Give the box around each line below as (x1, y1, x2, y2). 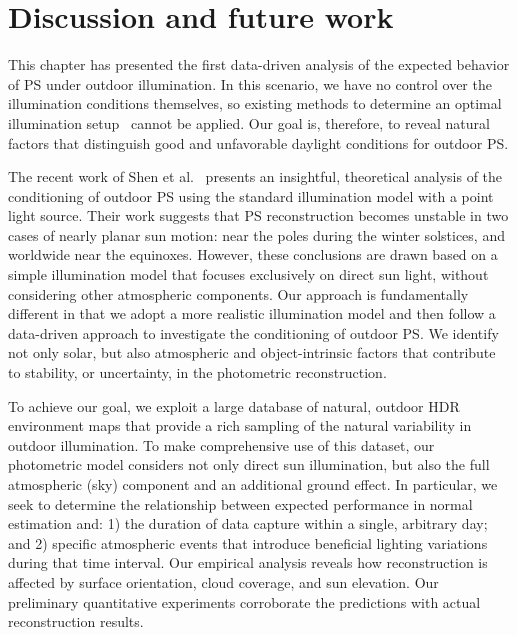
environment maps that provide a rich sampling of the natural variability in (8, 415, 472, 436)
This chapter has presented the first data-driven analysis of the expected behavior (8, 54, 510, 75)
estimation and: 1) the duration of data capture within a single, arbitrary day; (8, 513, 488, 534)
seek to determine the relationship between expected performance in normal (8, 493, 473, 514)
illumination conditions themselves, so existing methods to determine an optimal (8, 93, 502, 114)
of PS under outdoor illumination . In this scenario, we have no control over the (8, 73, 492, 94)
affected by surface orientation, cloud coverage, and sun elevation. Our (8, 571, 439, 592)
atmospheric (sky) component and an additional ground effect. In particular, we (8, 474, 498, 494)
